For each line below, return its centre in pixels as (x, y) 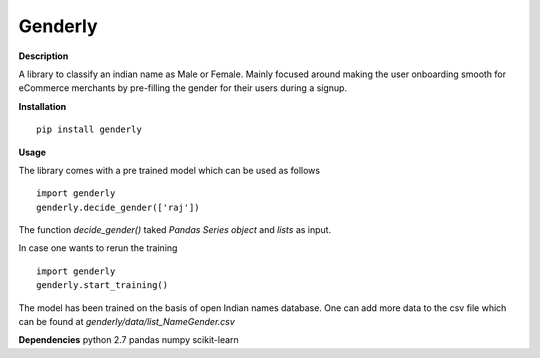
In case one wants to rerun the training (98, 248)
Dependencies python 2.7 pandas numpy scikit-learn (128, 340)
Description (43, 56)
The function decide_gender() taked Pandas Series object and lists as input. (175, 230)
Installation (42, 106)
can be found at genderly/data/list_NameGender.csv (126, 322)
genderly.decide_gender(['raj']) (118, 207)
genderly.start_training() (102, 285)
